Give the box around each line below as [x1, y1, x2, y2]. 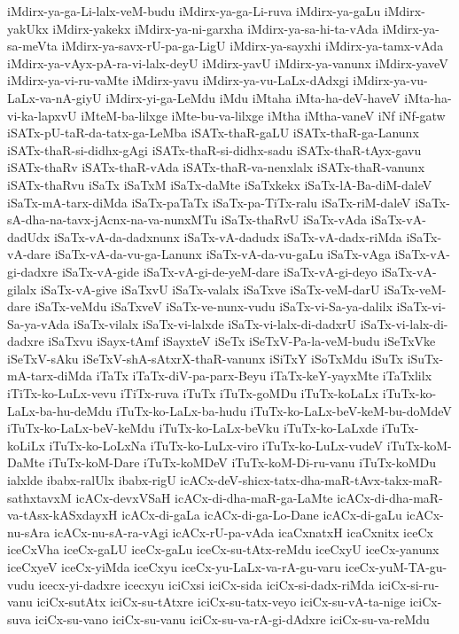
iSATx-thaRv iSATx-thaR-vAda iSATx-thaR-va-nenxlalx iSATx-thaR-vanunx [7, 158, 425, 176]
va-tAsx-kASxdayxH [7, 505, 118, 524]
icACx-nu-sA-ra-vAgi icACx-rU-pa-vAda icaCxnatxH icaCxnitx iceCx [54, 522, 433, 541]
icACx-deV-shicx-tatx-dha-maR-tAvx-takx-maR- [180, 471, 443, 489]
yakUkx [7, 19, 49, 37]
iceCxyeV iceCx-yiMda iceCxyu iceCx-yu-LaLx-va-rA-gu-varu [7, 558, 341, 575]
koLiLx [7, 435, 45, 454]
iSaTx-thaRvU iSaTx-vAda [221, 210, 367, 229]
